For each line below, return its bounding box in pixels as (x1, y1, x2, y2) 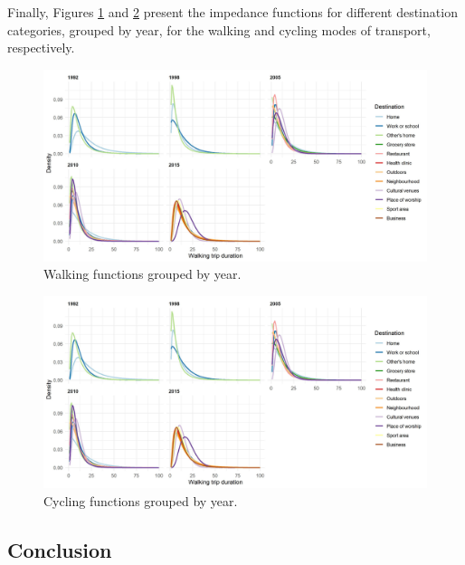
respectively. (7, 38, 75, 57)
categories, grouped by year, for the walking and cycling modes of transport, (7, 20, 431, 39)
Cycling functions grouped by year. (43, 491, 238, 510)
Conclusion (7, 535, 112, 563)
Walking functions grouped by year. (43, 264, 242, 283)
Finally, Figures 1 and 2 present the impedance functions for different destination (7, 3, 458, 21)
